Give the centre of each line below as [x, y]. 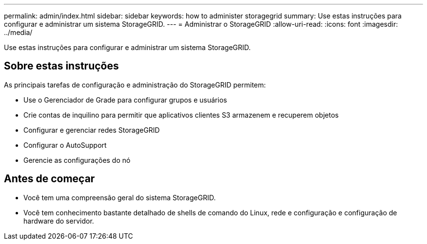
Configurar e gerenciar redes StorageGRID [92, 130]
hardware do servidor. [59, 221]
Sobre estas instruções [61, 66]
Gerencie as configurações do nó [77, 160]
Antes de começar [49, 179]
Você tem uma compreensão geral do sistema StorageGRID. [120, 197]
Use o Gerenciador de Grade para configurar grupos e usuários [125, 100]
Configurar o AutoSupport [65, 145]
